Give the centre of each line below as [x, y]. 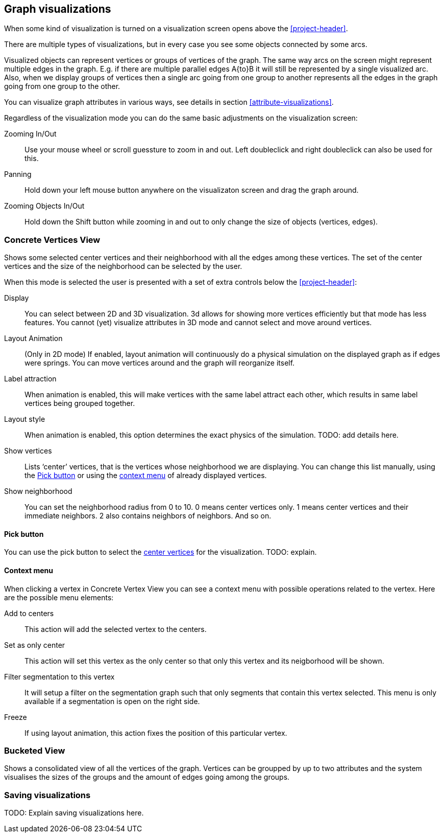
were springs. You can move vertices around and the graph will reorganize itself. [160, 363]
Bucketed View [35, 750]
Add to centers [29, 613]
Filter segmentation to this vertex [59, 676]
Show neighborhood [38, 491]
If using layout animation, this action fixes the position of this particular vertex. [156, 733]
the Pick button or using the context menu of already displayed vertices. [146, 476]
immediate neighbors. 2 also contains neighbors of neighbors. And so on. [148, 516]
